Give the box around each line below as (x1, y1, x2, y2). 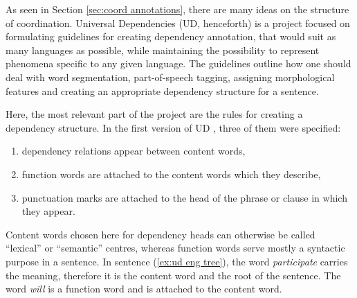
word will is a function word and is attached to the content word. (6, 281, 282, 296)
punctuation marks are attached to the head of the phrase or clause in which (21, 190, 347, 204)
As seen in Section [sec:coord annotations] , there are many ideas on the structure (6, 2, 349, 16)
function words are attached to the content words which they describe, (21, 166, 321, 181)
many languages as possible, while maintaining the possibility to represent (6, 42, 320, 57)
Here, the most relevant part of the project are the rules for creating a (6, 107, 303, 121)
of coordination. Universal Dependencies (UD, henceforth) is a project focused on (6, 15, 350, 30)
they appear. (21, 204, 75, 218)
